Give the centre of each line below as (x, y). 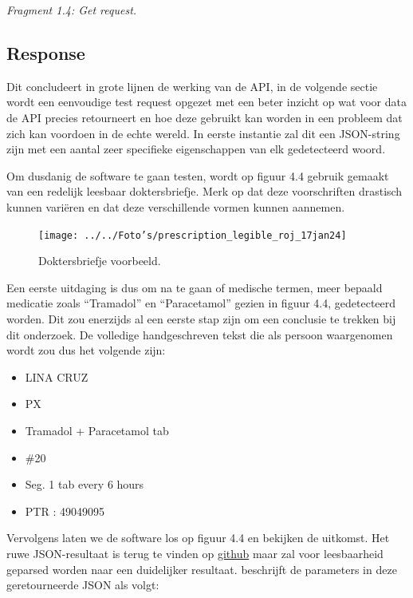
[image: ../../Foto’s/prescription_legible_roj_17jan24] (193, 235)
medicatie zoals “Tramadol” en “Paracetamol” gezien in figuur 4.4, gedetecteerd (201, 303)
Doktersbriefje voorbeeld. (100, 261)
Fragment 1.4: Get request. (72, 10)
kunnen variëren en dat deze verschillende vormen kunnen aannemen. (176, 206)
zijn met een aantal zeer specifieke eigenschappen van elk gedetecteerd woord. (196, 149)
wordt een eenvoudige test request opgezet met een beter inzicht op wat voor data (206, 102)
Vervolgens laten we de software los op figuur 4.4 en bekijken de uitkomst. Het (198, 538)
